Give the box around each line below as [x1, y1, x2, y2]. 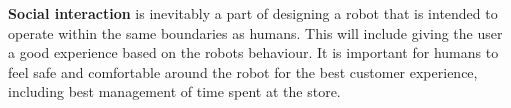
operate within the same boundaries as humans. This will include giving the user [8, 22, 503, 43]
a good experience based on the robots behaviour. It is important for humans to [8, 42, 499, 63]
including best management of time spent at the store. [8, 81, 341, 102]
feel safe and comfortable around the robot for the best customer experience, [8, 61, 478, 82]
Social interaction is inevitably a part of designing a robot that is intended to [8, 3, 498, 23]
